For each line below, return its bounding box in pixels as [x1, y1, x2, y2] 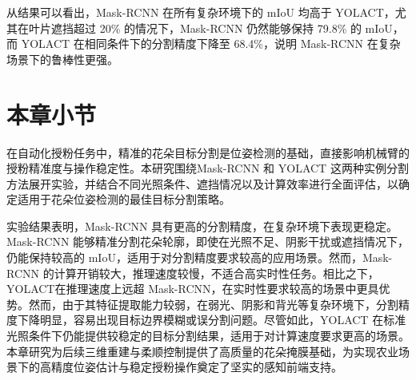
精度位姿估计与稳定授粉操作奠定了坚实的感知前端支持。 [50, 358, 342, 375]
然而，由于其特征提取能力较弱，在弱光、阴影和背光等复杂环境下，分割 [28, 295, 398, 312]
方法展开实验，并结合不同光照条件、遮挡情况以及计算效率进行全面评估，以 [6, 175, 398, 192]
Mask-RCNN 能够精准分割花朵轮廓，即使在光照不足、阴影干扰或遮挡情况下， [6, 233, 410, 250]
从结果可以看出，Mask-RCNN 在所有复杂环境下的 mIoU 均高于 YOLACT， [6, 4, 395, 20]
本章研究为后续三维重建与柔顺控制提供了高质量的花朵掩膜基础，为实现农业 [6, 342, 398, 359]
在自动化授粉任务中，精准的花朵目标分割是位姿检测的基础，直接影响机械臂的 [6, 144, 410, 160]
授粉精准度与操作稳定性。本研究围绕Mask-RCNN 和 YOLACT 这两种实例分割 [6, 160, 409, 176]
